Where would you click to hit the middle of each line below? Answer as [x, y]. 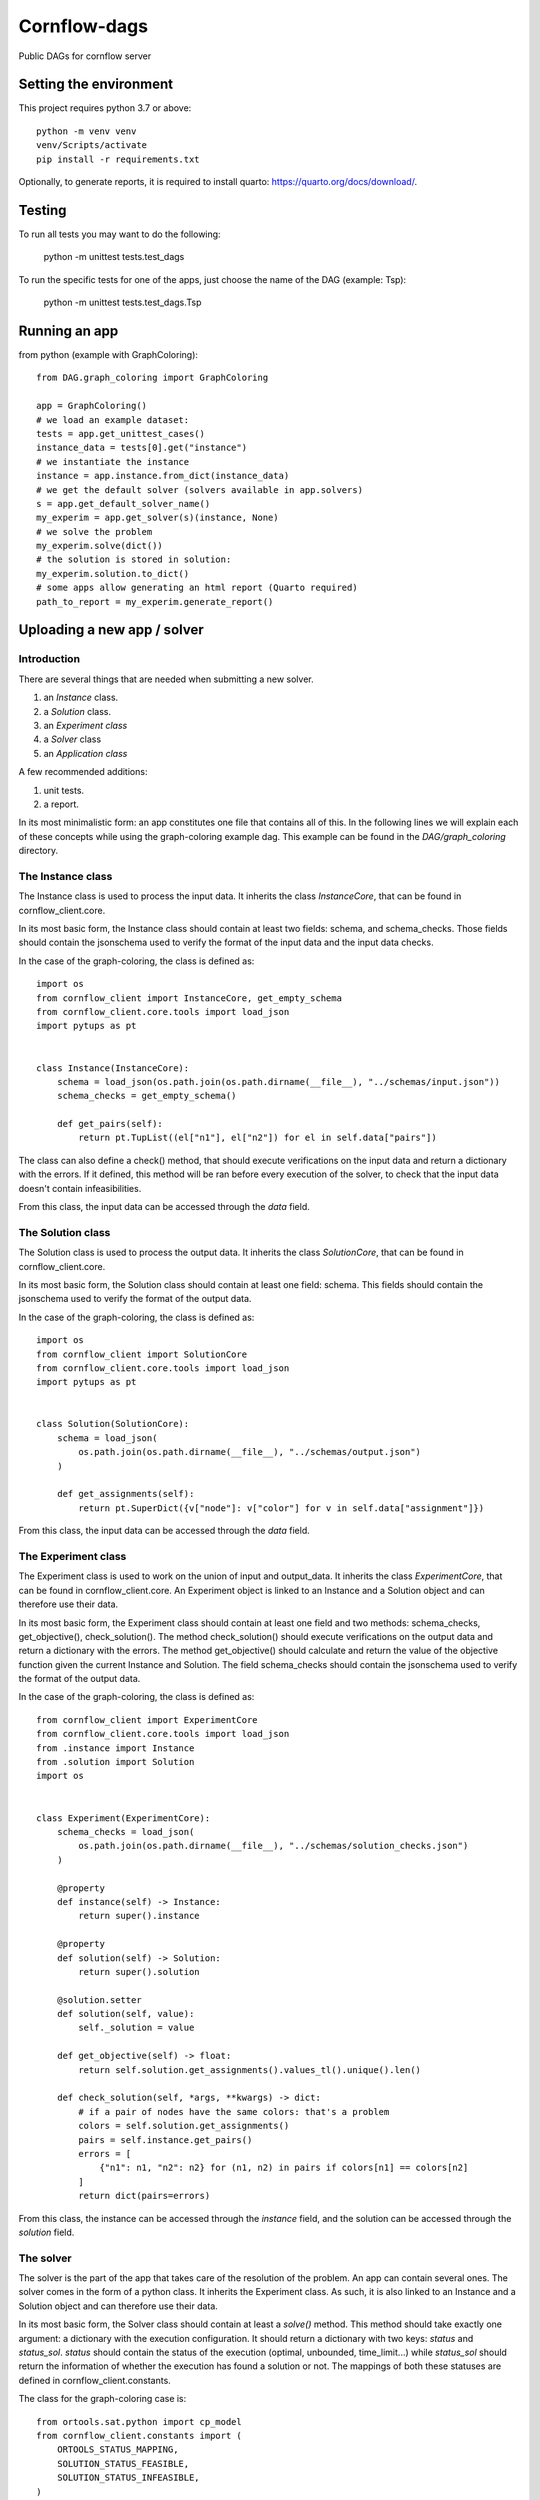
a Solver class [72, 739]
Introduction [49, 659]
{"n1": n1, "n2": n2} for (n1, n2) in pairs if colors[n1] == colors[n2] [284, 2168]
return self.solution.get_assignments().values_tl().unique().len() [250, 2069]
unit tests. [64, 790]
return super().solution [139, 1971]
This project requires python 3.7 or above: [105, 108]
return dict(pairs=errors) [144, 2196]
